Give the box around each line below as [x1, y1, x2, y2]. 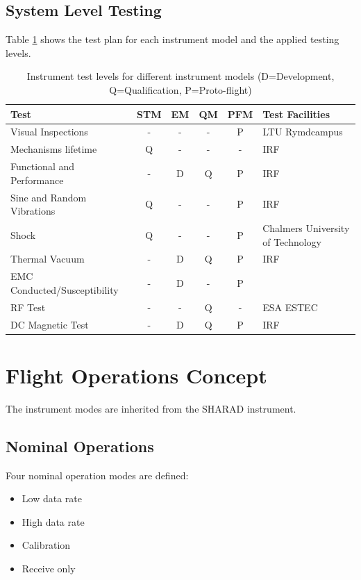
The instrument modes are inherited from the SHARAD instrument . [6, 401, 296, 415]
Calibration [22, 538, 71, 552]
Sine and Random [10, 190, 87, 204]
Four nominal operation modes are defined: [6, 467, 189, 482]
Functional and [10, 159, 75, 174]
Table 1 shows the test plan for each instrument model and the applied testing [6, 32, 339, 47]
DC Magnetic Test [10, 317, 89, 331]
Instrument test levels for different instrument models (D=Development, [26, 69, 335, 83]
